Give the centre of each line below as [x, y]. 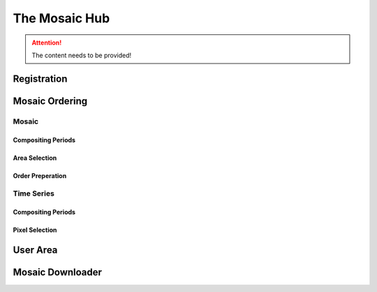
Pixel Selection [35, 230]
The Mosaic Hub [61, 18]
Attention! [47, 43]
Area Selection [35, 158]
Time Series [34, 194]
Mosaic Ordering [50, 101]
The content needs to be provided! [82, 55]
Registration [40, 79]
